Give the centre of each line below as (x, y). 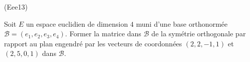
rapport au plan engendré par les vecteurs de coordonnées (93, 43)
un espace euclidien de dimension (77, 23)
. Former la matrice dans (103, 34)
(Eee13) (16, 7)
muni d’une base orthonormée (182, 23)
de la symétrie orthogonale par (199, 34)
